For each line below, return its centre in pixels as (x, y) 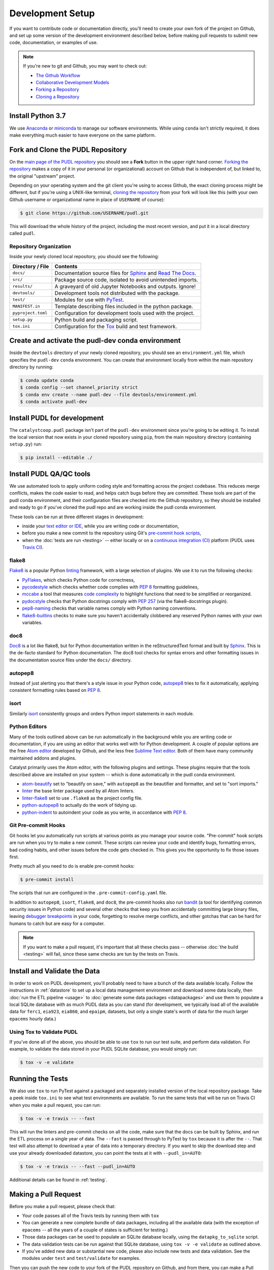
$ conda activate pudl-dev (54, 402)
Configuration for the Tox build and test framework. (116, 326)
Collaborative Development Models (72, 82)
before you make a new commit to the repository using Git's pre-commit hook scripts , (112, 533)
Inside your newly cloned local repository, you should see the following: (84, 257)
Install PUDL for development (57, 418)
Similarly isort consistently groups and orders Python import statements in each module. (102, 713)
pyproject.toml (30, 313)
